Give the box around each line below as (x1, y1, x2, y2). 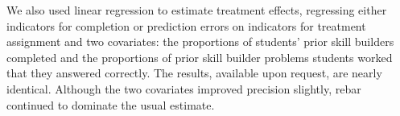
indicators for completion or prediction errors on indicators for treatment (6, 17, 366, 34)
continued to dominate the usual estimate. (6, 96, 215, 113)
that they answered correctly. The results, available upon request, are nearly (6, 64, 382, 81)
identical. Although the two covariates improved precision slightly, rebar (6, 80, 361, 97)
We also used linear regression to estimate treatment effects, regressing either (6, 2, 387, 18)
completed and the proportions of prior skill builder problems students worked (6, 48, 393, 65)
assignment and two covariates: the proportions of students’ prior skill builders (6, 33, 394, 50)
